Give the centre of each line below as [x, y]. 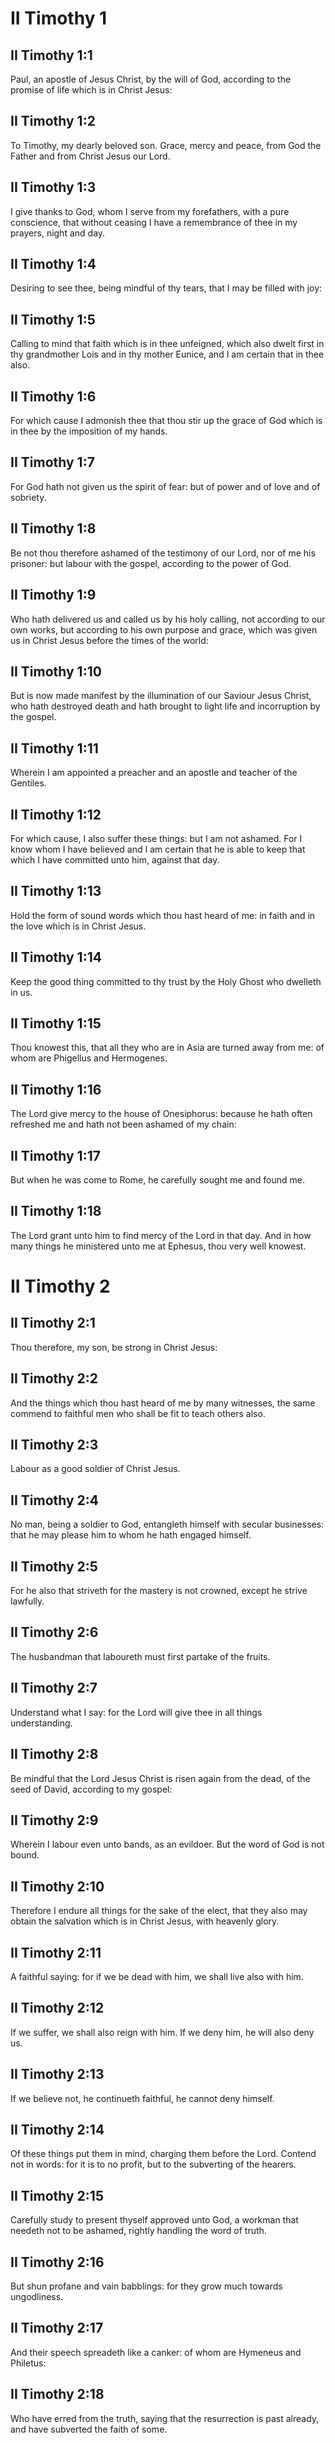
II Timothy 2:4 [55, 1500]
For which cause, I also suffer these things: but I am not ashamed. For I [156, 838]
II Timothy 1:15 [56, 1023]
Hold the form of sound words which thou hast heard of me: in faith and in [163, 915]
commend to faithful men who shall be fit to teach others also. [138, 1413]
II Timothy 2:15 [57, 2195]
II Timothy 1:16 [56, 1089]
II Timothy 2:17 [57, 2328]
